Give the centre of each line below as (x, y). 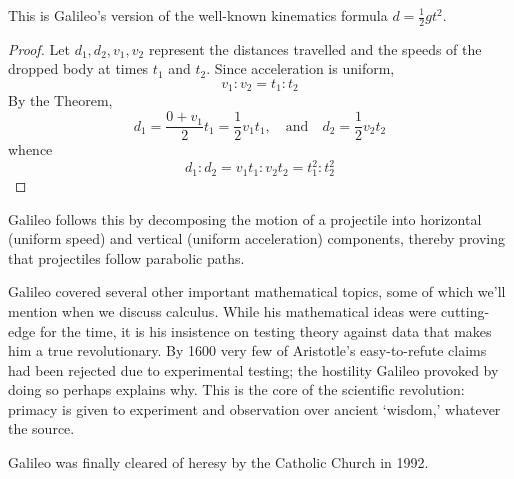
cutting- (465, 310)
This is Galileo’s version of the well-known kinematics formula (198, 15)
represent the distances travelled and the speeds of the (315, 48)
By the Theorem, (60, 100)
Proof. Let (39, 48)
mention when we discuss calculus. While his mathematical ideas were (222, 310)
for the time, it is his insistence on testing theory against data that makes (265, 330)
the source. (41, 428)
